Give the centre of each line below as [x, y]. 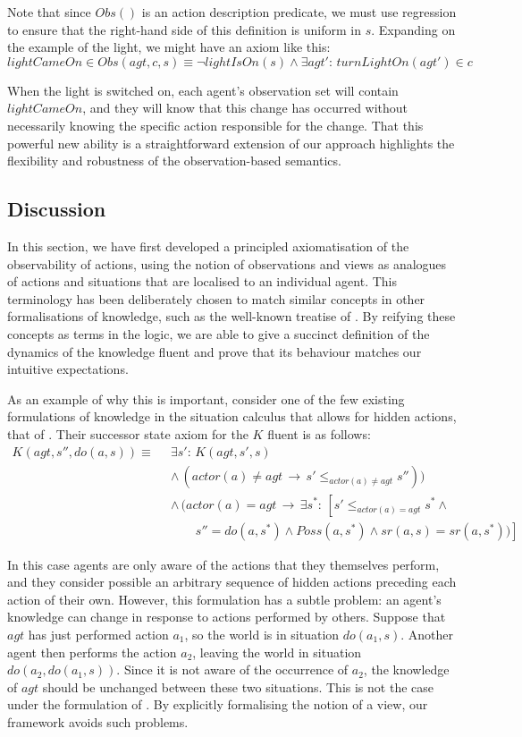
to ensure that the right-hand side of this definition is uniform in [184, 29]
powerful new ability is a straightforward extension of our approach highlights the [231, 143]
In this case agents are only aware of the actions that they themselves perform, [223, 564]
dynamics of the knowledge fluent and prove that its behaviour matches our [215, 351]
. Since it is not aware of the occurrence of [232, 669]
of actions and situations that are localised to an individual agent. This [202, 281]
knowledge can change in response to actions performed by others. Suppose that [227, 617]
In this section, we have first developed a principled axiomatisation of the [208, 246]
